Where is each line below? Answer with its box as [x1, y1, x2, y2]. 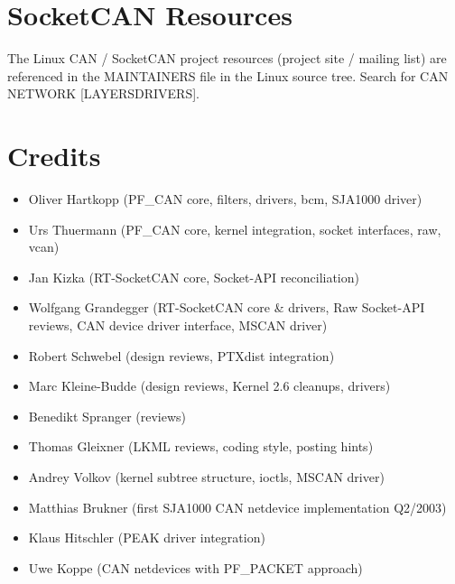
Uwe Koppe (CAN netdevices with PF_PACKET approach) [28, 558, 363, 577]
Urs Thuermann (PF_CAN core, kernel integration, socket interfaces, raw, [28, 219, 441, 238]
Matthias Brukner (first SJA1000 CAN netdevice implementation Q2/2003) [28, 497, 447, 516]
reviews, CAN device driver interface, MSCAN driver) [28, 316, 328, 334]
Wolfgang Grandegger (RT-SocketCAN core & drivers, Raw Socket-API [28, 298, 425, 317]
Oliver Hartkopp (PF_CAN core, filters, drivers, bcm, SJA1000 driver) [28, 190, 422, 209]
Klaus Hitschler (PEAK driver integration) [28, 528, 265, 547]
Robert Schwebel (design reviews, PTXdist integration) [28, 346, 335, 365]
